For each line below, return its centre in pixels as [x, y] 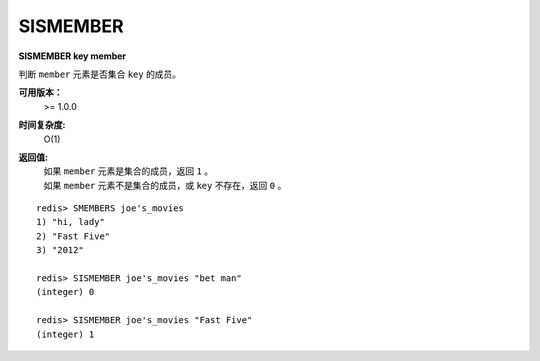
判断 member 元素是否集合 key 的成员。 [100, 74]
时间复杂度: [42, 125]
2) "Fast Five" [73, 236]
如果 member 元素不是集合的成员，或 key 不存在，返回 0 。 [165, 185]
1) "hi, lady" [70, 222]
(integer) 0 [65, 292]
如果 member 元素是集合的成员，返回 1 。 [128, 171]
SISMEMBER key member [72, 56]
